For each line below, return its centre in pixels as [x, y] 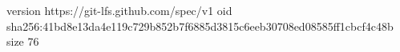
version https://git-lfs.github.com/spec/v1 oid [119, 10]
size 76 [23, 41]
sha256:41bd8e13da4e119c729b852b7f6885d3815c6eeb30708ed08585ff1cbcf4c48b [200, 26]
